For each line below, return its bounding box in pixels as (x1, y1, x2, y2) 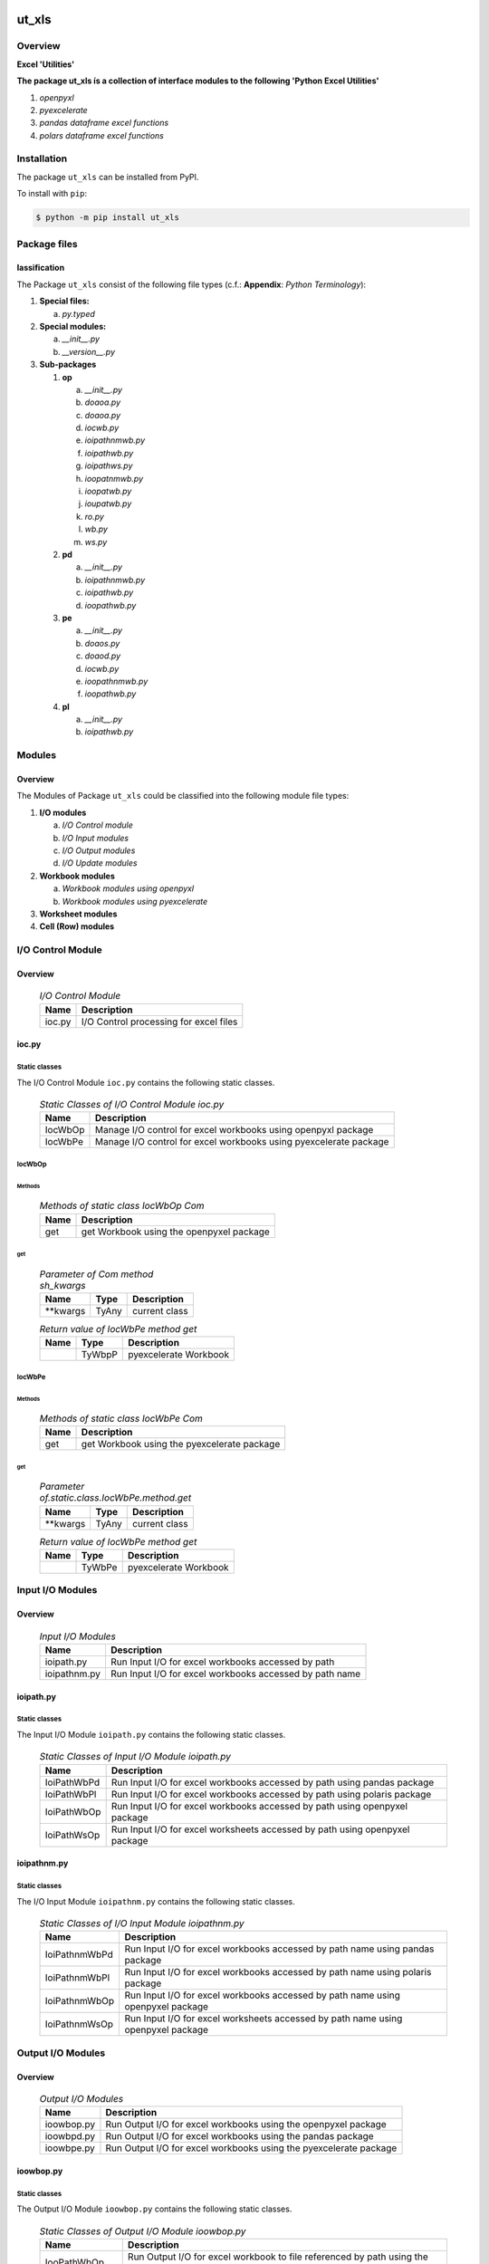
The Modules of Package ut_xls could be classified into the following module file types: (16, 791, 350, 801)
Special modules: (39, 321, 107, 331)
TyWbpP (81, 1348, 118, 1361)
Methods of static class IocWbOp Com (39, 1200, 205, 1213)
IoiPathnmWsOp (44, 2018, 113, 2030)
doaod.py (84, 650, 121, 661)
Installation (16, 152, 68, 165)
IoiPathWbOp (44, 1805, 101, 1818)
